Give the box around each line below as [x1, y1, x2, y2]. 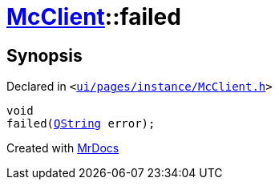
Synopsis [6, 45, 83, 66]
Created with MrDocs [6, 141, 119, 156]
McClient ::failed [6, 3, 181, 30]
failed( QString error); [6, 117, 156, 131]
